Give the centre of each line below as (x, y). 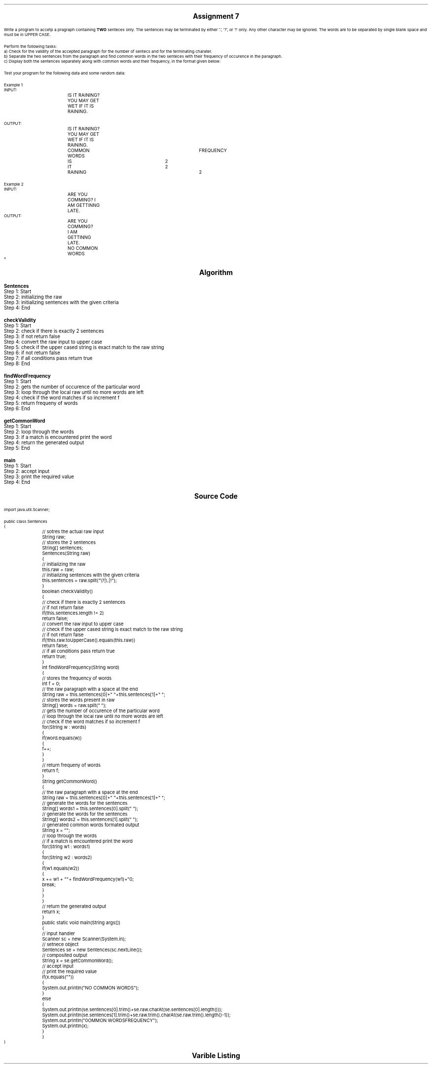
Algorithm (216, 272)
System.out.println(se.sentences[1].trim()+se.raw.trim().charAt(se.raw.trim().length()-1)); (136, 1015)
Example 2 (14, 184)
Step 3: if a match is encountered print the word (58, 437)
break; (49, 885)
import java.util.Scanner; (27, 510)
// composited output (65, 955)
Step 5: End (17, 448)
